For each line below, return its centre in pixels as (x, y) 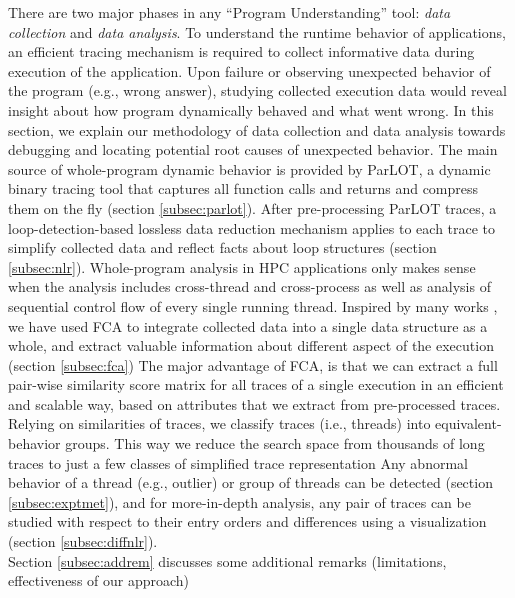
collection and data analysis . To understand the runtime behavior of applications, (257, 31)
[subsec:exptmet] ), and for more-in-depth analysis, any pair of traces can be (239, 501)
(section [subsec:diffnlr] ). (83, 541)
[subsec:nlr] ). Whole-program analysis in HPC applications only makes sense (242, 266)
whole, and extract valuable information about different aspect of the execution (251, 345)
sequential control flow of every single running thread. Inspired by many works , (253, 305)
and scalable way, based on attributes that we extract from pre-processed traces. (254, 403)
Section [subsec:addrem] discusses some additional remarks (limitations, (227, 560)
